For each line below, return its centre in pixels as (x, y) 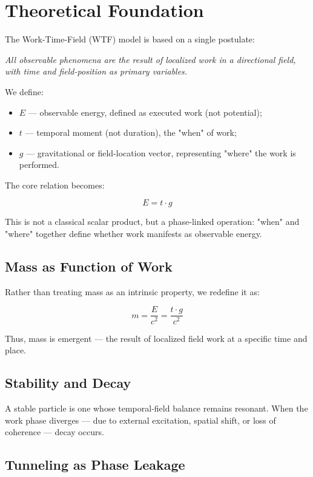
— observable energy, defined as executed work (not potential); (145, 112)
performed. (39, 165)
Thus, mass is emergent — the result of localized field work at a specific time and (156, 338)
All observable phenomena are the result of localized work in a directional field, (150, 59)
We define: (24, 91)
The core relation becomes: (55, 185)
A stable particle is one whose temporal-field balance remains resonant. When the (156, 408)
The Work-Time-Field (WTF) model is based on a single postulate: (130, 39)
